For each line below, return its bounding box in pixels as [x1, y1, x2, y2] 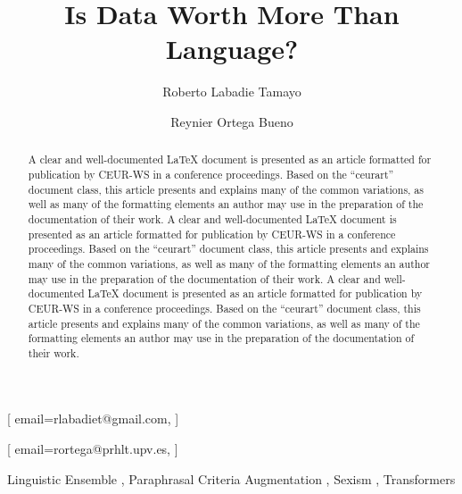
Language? [165, 30, 299, 67]
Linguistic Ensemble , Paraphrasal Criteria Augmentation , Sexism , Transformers [7, 469, 456, 488]
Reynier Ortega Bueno [170, 112, 293, 130]
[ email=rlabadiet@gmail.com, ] [7, 409, 179, 428]
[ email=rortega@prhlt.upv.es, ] [7, 440, 178, 458]
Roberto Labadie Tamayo [162, 82, 301, 101]
